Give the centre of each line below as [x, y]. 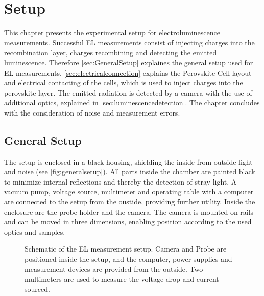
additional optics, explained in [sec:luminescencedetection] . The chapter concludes [132, 103]
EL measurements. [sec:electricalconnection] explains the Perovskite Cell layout [128, 72]
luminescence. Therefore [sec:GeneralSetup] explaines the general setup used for [129, 62]
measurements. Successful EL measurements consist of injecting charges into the [129, 42]
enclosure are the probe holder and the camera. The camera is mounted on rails [129, 211]
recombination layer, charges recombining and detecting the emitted [111, 52]
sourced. [37, 289]
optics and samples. [35, 231]
